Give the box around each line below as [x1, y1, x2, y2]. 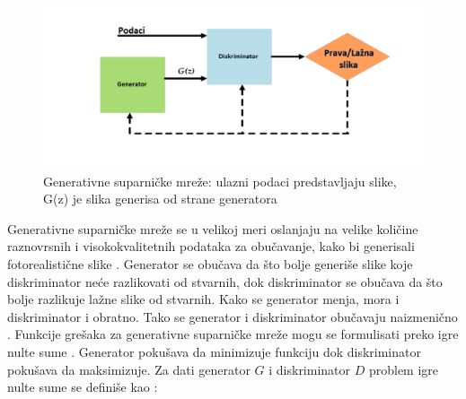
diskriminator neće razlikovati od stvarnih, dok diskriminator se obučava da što [7, 272, 443, 291]
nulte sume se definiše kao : [7, 377, 158, 396]
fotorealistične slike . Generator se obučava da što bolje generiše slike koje [7, 255, 413, 273]
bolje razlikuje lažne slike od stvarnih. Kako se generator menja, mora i [7, 290, 400, 308]
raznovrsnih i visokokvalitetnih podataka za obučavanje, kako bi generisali [7, 237, 415, 256]
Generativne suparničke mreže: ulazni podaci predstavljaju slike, [43, 171, 397, 190]
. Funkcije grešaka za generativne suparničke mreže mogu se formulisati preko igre [7, 325, 459, 343]
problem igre [368, 360, 439, 378]
